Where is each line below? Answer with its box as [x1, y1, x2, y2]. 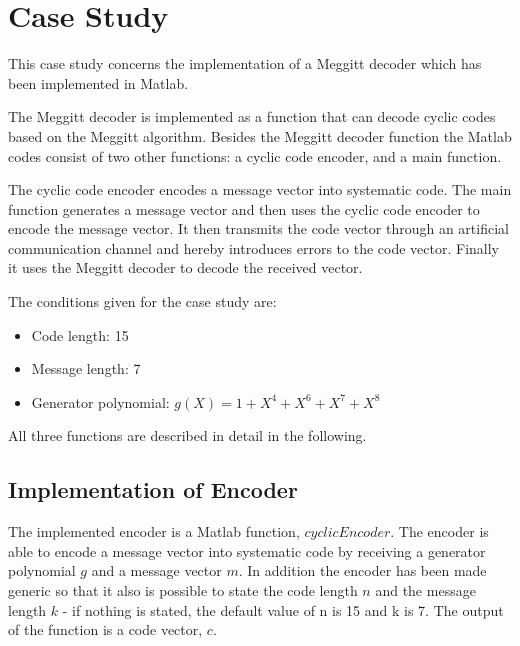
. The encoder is [390, 521, 489, 542]
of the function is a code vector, [8, 619, 203, 640]
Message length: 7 [31, 358, 141, 379]
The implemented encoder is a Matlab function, [8, 521, 300, 542]
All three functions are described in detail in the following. [8, 425, 367, 446]
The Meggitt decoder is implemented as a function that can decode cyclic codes [8, 106, 496, 127]
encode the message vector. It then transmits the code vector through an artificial [8, 218, 509, 239]
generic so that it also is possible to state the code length [8, 580, 358, 601]
